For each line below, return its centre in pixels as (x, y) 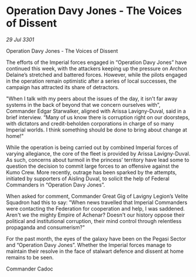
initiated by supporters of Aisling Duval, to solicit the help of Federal (88, 178)
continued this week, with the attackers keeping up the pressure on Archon (97, 68)
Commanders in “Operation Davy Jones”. (56, 185)
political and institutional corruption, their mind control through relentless (94, 221)
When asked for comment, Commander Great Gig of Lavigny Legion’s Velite (97, 196)
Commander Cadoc (30, 269)
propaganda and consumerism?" (46, 227)
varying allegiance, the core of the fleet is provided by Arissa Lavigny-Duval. (98, 153)
